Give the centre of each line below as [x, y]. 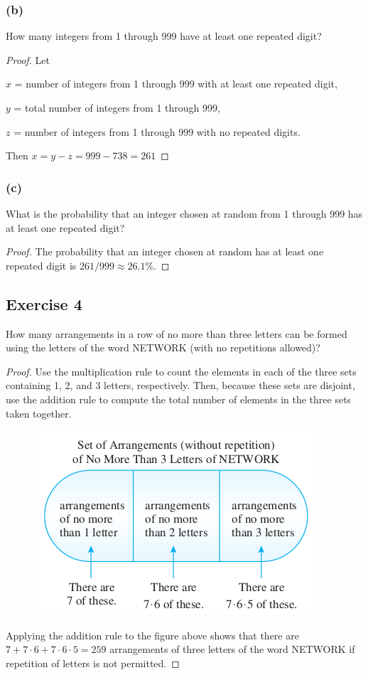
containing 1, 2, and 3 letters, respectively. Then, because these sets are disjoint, [180, 385]
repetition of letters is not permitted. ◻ [93, 663]
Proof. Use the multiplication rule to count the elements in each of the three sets [181, 371]
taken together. [39, 413]
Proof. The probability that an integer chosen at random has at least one [165, 251]
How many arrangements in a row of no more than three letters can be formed [177, 333]
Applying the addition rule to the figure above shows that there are [152, 635]
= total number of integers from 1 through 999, [117, 107]
